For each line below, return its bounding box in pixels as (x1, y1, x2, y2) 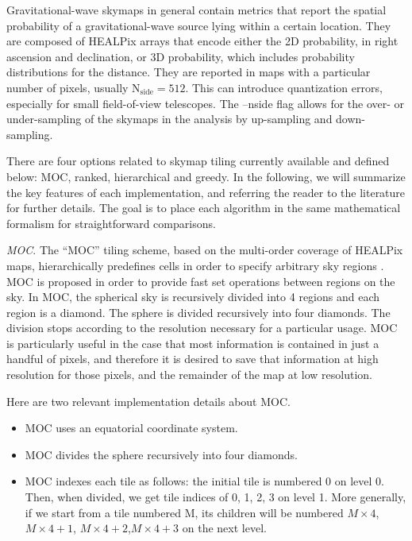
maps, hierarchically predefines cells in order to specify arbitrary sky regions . (6, 257, 384, 273)
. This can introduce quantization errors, (185, 79, 383, 95)
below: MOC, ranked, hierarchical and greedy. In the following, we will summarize (6, 168, 406, 184)
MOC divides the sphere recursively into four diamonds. (25, 446, 298, 462)
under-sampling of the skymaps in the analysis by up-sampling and (6, 110, 333, 127)
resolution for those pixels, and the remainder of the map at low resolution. (6, 366, 372, 383)
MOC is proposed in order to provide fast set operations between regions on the (6, 272, 395, 289)
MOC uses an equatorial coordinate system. (25, 419, 238, 436)
